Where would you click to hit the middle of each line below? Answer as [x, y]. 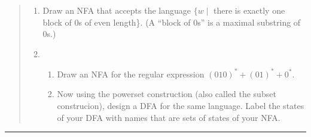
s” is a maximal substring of [249, 22]
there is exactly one [249, 10]
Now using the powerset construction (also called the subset [167, 94]
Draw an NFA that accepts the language [117, 10]
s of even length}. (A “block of [135, 22]
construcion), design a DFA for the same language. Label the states [181, 106]
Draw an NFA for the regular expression [131, 74]
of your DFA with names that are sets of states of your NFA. [169, 117]
